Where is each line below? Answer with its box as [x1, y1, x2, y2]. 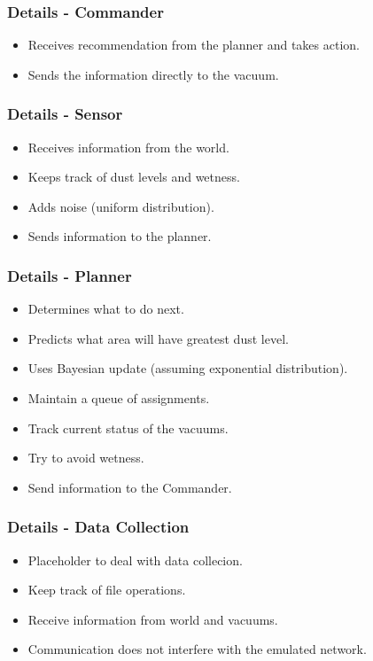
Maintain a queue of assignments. [27, 389, 210, 407]
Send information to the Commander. [27, 478, 232, 496]
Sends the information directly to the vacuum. [27, 65, 279, 83]
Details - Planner [7, 264, 132, 286]
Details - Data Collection [7, 516, 190, 538]
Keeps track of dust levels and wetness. [27, 167, 240, 186]
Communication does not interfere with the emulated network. [27, 640, 367, 658]
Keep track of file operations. [27, 580, 186, 599]
